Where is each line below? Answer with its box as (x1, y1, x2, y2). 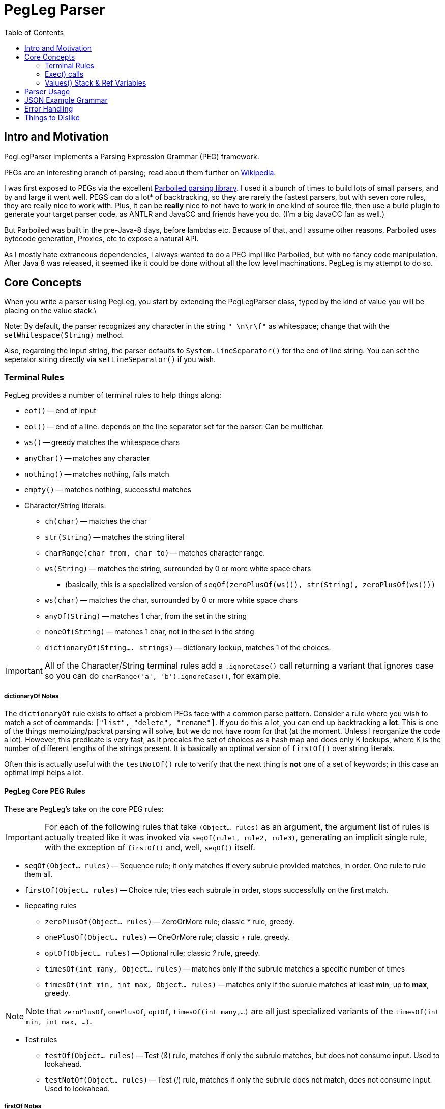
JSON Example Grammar (24, 95, 108, 104)
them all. (24, 870, 53, 879)
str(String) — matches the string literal (45, 533, 185, 542)
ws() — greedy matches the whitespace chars (24, 438, 180, 447)
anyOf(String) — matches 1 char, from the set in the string (45, 612, 247, 621)
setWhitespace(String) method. (4, 330, 124, 340)
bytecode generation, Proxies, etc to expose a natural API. (4, 234, 199, 243)
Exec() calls (45, 69, 84, 78)
